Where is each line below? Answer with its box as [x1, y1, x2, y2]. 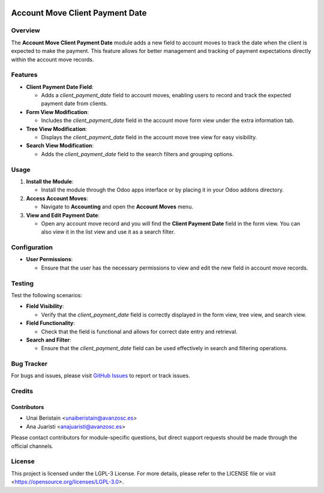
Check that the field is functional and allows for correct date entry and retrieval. [41, 328, 238, 335]
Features [11, 71, 38, 79]
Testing [11, 279, 34, 288]
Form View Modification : [26, 108, 89, 115]
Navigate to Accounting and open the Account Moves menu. [41, 203, 193, 210]
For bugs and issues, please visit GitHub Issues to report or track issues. [11, 372, 190, 380]
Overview [11, 26, 40, 35]
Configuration [11, 243, 53, 252]
